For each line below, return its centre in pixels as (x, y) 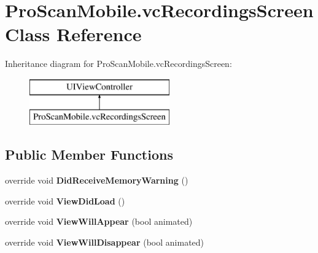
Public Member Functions (89, 154)
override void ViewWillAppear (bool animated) (99, 221)
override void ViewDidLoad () (65, 200)
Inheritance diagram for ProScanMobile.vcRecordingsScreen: (118, 64)
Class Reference (73, 34)
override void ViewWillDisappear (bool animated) (105, 242)
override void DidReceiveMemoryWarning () (97, 180)
